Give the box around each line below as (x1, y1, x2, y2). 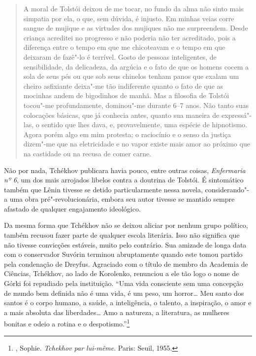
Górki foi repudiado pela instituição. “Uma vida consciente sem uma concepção (4, 278, 243, 288)
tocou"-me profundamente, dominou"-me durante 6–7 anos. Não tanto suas (23, 100, 249, 110)
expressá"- (221, 109, 252, 120)
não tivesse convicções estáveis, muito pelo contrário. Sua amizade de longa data (4, 239, 247, 249)
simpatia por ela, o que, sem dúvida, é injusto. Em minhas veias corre (23, 13, 234, 23)
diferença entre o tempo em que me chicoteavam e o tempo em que (23, 42, 225, 52)
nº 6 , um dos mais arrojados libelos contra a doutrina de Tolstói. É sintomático (4, 175, 244, 185)
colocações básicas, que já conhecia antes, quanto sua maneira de (23, 109, 220, 120)
